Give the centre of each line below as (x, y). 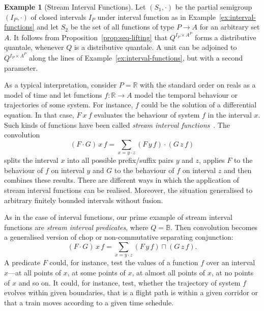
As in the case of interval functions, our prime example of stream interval (118, 217)
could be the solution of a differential (199, 105)
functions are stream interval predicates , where (76, 227)
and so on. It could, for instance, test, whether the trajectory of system (129, 282)
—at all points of (35, 272)
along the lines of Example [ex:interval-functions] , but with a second (136, 58)
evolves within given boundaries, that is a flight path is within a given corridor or (131, 292)
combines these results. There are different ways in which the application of (122, 180)
